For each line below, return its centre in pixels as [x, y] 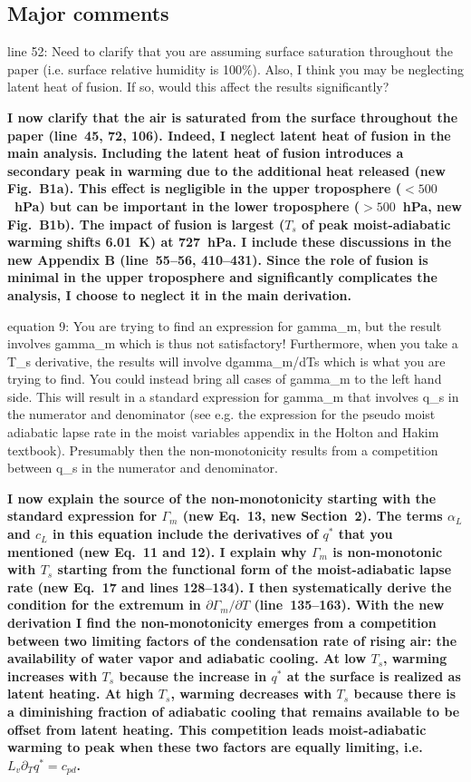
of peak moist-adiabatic [376, 224]
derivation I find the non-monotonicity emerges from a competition [222, 623]
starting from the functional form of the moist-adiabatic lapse [255, 569]
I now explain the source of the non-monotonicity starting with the [222, 498]
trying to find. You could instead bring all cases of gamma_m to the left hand [225, 379]
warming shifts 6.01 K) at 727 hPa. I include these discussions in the [230, 242]
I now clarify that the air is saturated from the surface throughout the [233, 117]
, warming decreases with [251, 694]
